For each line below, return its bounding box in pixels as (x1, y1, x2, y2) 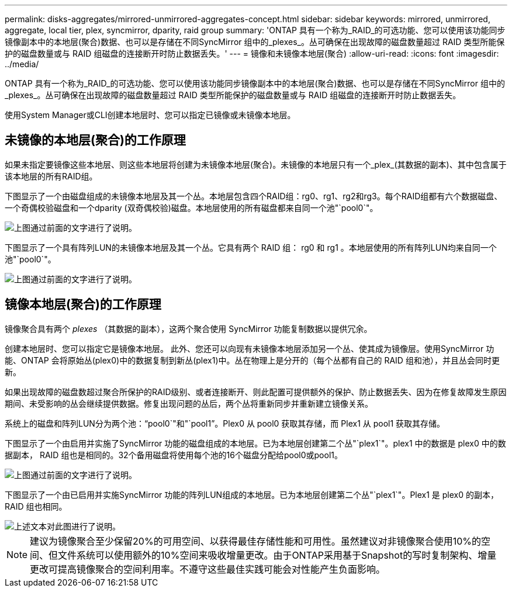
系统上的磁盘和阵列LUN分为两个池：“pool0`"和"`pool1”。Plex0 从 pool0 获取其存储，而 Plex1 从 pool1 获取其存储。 (5, 418, 445, 428)
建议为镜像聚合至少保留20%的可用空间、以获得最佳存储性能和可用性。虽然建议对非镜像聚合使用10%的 (30, 535, 481, 547)
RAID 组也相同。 (5, 501, 67, 511)
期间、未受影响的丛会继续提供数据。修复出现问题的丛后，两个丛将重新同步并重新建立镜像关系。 (5, 398, 373, 408)
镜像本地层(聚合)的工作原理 (5, 297, 161, 312)
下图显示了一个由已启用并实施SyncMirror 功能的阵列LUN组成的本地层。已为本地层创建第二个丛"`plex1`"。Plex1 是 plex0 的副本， (5, 489, 499, 500)
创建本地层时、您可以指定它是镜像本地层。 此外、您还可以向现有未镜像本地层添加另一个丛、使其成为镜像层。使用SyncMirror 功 (5, 343, 494, 354)
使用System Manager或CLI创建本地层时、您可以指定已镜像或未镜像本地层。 (5, 110, 296, 120)
